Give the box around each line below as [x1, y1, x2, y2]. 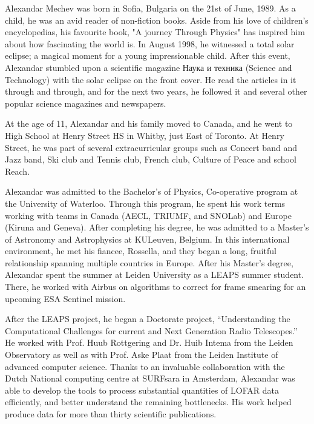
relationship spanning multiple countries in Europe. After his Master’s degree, [5, 256, 293, 269]
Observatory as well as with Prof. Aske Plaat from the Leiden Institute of [5, 348, 278, 361]
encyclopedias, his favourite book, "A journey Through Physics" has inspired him [5, 25, 305, 38]
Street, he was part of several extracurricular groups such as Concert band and [5, 141, 297, 153]
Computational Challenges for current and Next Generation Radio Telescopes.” [5, 324, 298, 337]
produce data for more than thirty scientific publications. [5, 408, 217, 420]
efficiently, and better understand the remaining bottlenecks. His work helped [5, 395, 292, 408]
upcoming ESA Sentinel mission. [5, 292, 126, 305]
